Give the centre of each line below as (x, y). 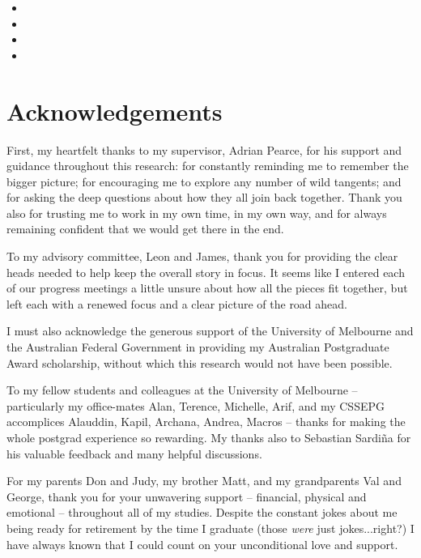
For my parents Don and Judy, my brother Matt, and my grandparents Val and (204, 481)
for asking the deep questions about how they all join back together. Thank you (204, 197)
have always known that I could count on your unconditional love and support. (202, 544)
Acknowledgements (115, 111)
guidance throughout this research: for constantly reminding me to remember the (208, 166)
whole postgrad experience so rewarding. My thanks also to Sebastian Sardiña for (209, 437)
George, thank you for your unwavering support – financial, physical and (187, 496)
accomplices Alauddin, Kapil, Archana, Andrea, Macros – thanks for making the (206, 422)
